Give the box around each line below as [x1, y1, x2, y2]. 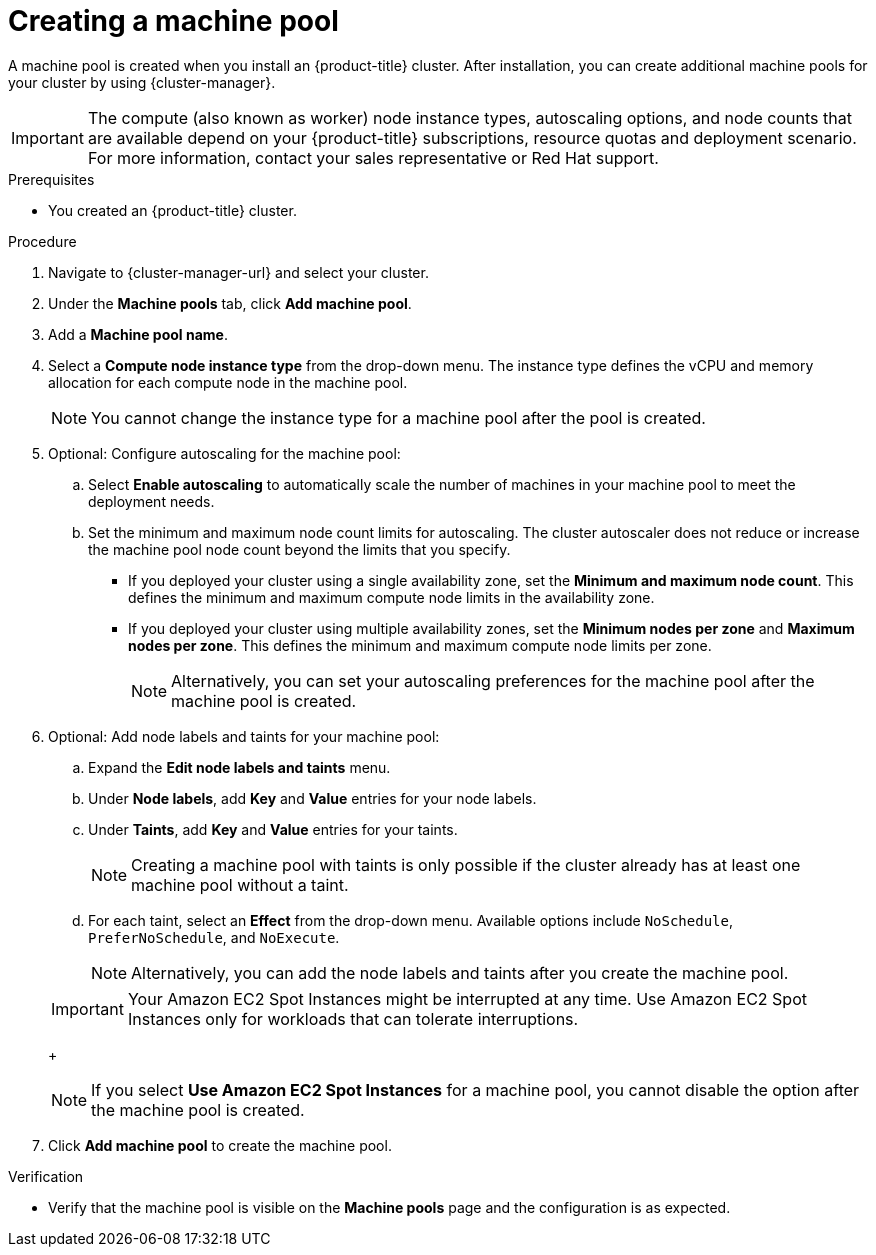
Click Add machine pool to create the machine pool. [48, 1136, 392, 1154]
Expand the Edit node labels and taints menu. [88, 758, 391, 776]
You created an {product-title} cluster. [48, 201, 297, 219]
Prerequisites [8, 170, 95, 188]
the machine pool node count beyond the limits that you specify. [88, 540, 511, 558]
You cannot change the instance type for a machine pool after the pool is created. [91, 407, 706, 428]
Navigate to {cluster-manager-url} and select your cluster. [48, 263, 429, 281]
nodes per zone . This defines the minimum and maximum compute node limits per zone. [128, 636, 712, 654]
